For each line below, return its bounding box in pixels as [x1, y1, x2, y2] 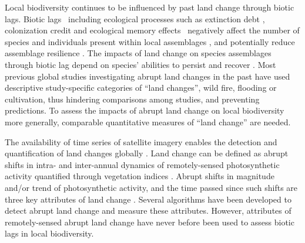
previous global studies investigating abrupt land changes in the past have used [5, 70, 290, 82]
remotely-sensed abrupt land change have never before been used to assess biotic [5, 215, 294, 228]
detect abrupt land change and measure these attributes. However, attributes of [5, 204, 291, 217]
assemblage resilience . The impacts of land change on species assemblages [5, 47, 272, 59]
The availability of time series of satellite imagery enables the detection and [5, 135, 277, 148]
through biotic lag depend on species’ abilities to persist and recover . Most [5, 58, 276, 70]
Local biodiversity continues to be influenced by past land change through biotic [5, 1, 294, 13]
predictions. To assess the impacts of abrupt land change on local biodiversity [5, 104, 284, 117]
